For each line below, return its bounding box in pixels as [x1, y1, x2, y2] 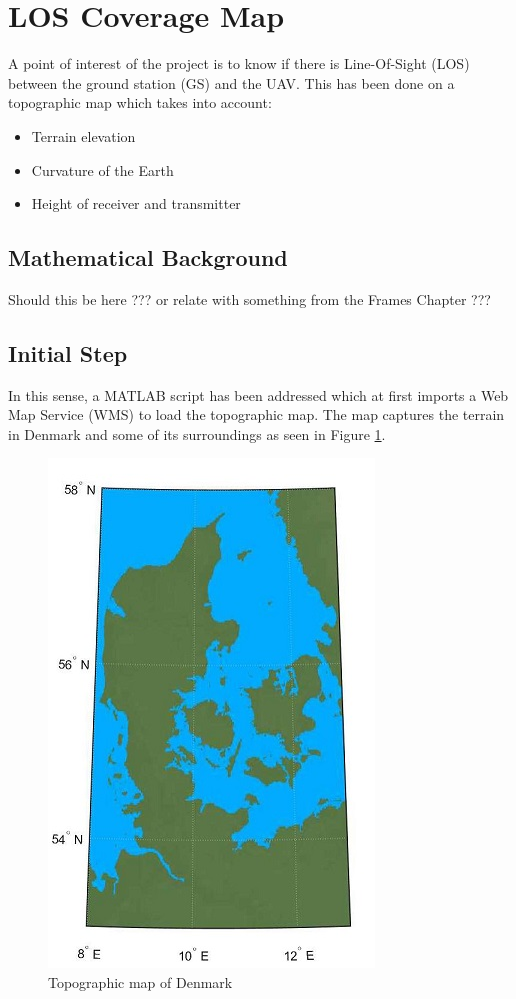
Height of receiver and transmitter [31, 193, 241, 214]
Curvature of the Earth [31, 159, 174, 180]
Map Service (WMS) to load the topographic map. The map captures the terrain [8, 404, 505, 425]
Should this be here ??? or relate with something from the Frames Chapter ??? [8, 288, 491, 309]
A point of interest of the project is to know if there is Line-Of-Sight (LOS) [8, 53, 470, 74]
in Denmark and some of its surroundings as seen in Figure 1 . [8, 423, 386, 444]
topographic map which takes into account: [8, 92, 272, 113]
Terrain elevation [31, 125, 136, 146]
